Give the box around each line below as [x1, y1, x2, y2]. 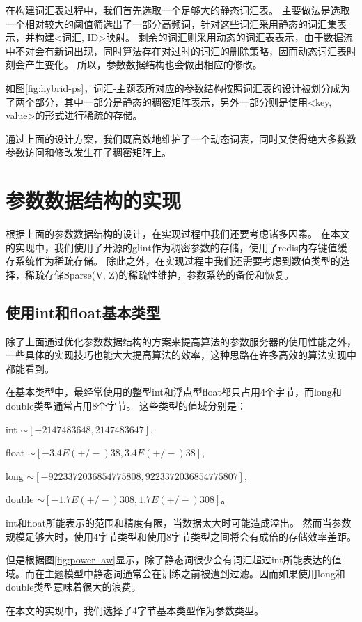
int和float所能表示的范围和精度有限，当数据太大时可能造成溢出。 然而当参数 [6, 515, 352, 529]
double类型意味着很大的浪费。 [6, 580, 141, 594]
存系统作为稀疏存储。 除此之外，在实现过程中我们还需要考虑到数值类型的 [6, 254, 340, 268]
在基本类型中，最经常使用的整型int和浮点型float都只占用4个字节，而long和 [6, 384, 342, 399]
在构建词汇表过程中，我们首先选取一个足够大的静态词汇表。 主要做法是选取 [6, 3, 350, 17]
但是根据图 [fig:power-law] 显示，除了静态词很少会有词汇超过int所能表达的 [6, 552, 332, 567]
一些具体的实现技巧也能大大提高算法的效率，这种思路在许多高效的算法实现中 [6, 348, 356, 362]
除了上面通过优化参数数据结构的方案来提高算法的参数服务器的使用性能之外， [6, 334, 356, 348]
